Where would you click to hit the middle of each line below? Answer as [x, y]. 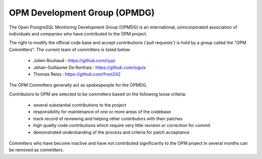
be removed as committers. [36, 150]
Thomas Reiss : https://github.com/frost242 [77, 74]
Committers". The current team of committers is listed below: [70, 49]
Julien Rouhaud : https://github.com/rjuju [74, 61]
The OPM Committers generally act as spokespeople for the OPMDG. [78, 85]
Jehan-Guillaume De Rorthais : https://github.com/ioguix [90, 67]
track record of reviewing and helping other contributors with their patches [108, 118]
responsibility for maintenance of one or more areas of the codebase [102, 112]
